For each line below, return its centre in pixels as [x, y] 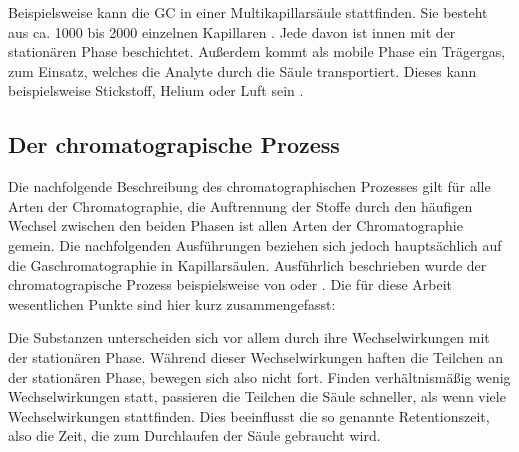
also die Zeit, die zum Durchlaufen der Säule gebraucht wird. [194, 435]
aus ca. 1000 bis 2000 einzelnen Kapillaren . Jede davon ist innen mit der [232, 31]
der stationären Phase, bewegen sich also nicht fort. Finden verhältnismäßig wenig [259, 376]
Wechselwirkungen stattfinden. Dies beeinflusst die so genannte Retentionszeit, [249, 415]
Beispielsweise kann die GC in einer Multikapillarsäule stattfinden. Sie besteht [248, 12]
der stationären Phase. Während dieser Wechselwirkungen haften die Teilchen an [255, 356]
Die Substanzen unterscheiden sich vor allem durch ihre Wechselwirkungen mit [249, 337]
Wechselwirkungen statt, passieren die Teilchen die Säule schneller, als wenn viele [257, 396]
